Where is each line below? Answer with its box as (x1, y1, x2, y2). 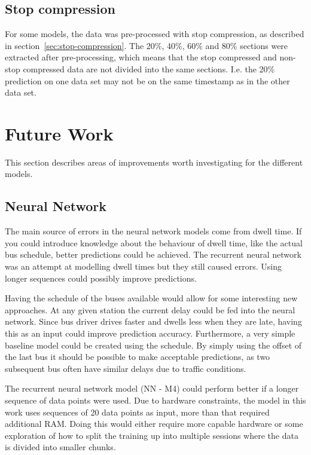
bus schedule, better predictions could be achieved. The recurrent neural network (5, 248, 301, 261)
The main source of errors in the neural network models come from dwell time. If (5, 225, 302, 237)
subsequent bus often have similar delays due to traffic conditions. (5, 362, 246, 374)
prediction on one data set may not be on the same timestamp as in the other (5, 74, 290, 87)
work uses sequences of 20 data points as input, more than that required (5, 405, 270, 418)
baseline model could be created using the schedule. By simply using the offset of (5, 338, 302, 351)
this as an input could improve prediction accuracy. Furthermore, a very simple (5, 327, 295, 340)
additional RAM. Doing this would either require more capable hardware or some (5, 417, 303, 430)
